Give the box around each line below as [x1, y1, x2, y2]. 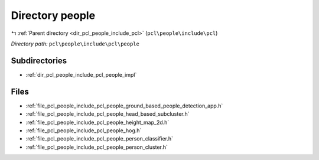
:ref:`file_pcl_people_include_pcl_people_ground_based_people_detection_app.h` [25, 102, 223, 109]
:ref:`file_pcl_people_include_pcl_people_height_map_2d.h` [25, 119, 170, 126]
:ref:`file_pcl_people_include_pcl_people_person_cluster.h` [25, 143, 168, 151]
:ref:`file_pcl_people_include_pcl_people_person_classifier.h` [25, 135, 174, 142]
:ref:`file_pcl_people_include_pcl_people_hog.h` [25, 127, 142, 134]
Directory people [11, 9, 96, 22]
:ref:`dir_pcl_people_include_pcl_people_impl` [25, 71, 137, 78]
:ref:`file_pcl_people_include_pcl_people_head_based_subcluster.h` [25, 110, 190, 117]
